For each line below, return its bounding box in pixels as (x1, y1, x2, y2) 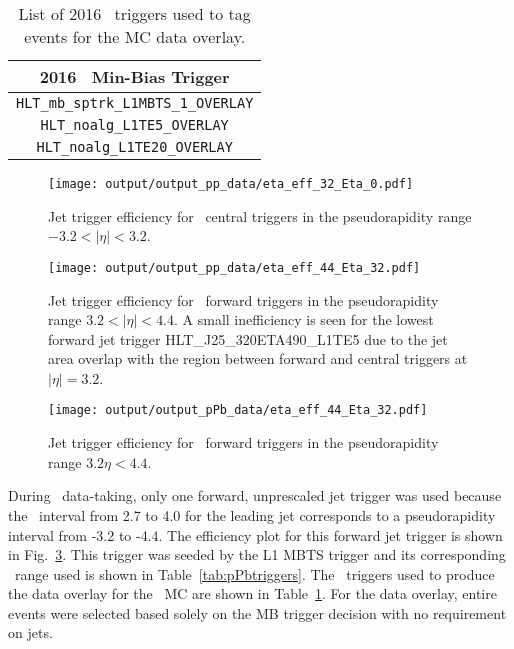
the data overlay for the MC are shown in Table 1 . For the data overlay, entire (8, 583, 497, 604)
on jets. (8, 622, 53, 643)
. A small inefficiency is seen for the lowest (174, 309, 434, 330)
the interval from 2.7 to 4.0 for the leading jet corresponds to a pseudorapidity (8, 504, 496, 525)
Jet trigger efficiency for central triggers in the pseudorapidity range (48, 205, 472, 226)
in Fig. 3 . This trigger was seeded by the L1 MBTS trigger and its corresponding (8, 544, 506, 565)
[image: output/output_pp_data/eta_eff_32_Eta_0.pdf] (48, 177, 414, 191)
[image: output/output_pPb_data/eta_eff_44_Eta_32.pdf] (48, 403, 428, 418)
